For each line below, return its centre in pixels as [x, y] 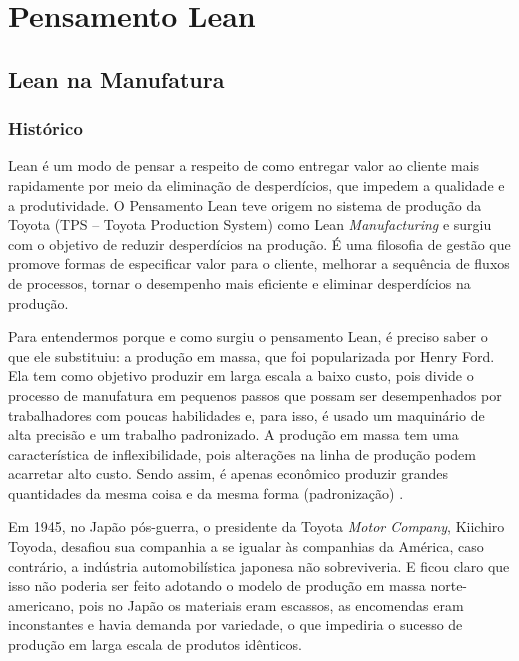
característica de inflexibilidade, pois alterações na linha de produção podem [242, 453]
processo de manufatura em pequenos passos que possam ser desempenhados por [255, 394]
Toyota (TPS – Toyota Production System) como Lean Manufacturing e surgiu [250, 224]
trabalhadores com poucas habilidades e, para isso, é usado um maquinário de [246, 414]
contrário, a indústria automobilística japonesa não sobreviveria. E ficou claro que [259, 565]
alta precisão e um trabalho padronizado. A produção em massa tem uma [233, 434]
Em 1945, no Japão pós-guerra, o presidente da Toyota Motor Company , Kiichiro [256, 526]
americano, [41, 604]
